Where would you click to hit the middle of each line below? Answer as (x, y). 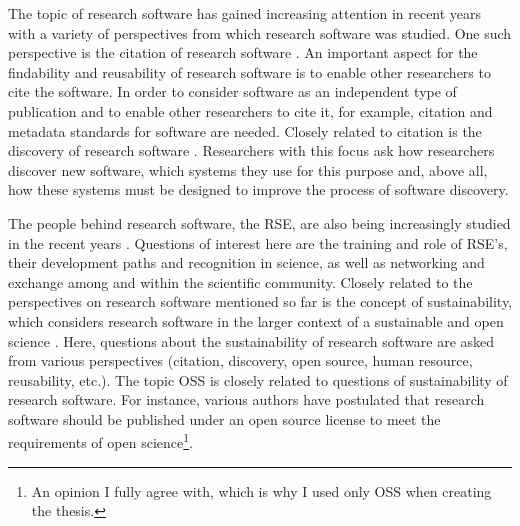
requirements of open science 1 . (100, 441)
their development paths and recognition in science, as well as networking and (246, 262)
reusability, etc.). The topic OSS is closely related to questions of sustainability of (258, 379)
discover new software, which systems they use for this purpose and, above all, (248, 169)
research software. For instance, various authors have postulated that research (246, 399)
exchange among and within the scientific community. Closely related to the (240, 281)
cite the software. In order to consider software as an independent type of (232, 91)
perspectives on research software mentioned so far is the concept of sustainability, (260, 301)
